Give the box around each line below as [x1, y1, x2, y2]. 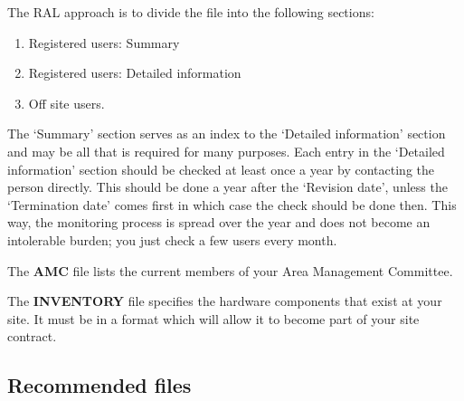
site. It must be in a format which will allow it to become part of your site [7, 309, 420, 328]
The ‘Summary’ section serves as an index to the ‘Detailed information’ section [7, 124, 446, 143]
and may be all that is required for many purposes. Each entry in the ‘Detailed [7, 141, 445, 160]
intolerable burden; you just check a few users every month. [7, 230, 337, 249]
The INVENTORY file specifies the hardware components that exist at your [7, 291, 442, 310]
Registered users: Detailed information [28, 63, 241, 82]
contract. [7, 327, 57, 346]
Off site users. [28, 93, 105, 112]
